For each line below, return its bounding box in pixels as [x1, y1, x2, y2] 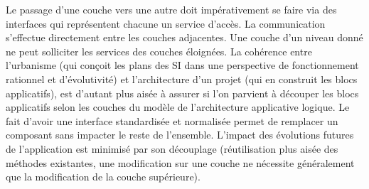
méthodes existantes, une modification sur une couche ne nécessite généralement [6, 155, 355, 170]
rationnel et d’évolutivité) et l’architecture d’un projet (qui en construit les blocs [6, 71, 358, 86]
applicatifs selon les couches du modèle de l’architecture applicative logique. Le [6, 99, 350, 114]
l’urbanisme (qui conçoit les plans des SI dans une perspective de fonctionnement [6, 58, 359, 72]
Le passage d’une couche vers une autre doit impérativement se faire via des [6, 2, 337, 16]
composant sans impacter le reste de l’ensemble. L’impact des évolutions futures [6, 127, 354, 142]
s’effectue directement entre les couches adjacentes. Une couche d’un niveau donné [6, 30, 363, 45]
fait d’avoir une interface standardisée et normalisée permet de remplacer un [6, 113, 338, 128]
